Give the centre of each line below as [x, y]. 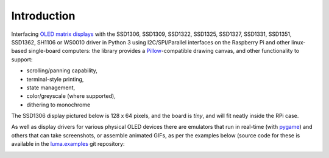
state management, [51, 88]
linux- [299, 42]
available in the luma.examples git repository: [68, 144]
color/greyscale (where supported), [71, 96]
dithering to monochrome [58, 105]
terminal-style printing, [55, 79]
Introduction [43, 16]
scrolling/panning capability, [62, 70]
